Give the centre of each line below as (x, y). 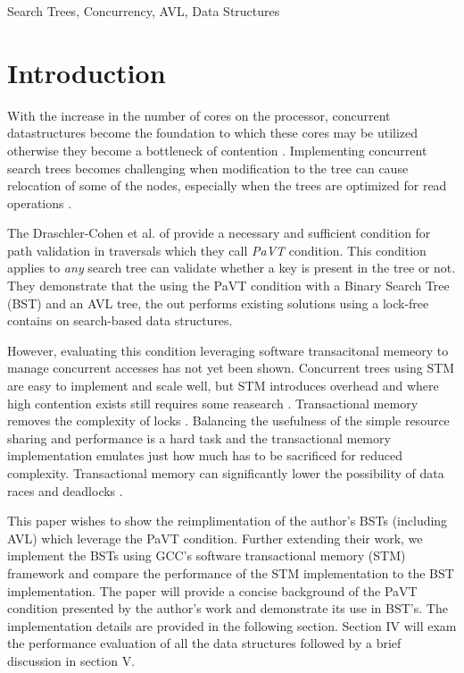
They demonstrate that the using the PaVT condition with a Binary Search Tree (228, 286)
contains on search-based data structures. (120, 320)
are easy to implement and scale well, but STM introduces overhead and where (223, 386)
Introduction (87, 72)
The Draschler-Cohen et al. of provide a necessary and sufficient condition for (219, 233)
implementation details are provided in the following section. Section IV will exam (232, 625)
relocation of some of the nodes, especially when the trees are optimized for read (227, 185)
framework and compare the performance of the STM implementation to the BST (231, 572)
